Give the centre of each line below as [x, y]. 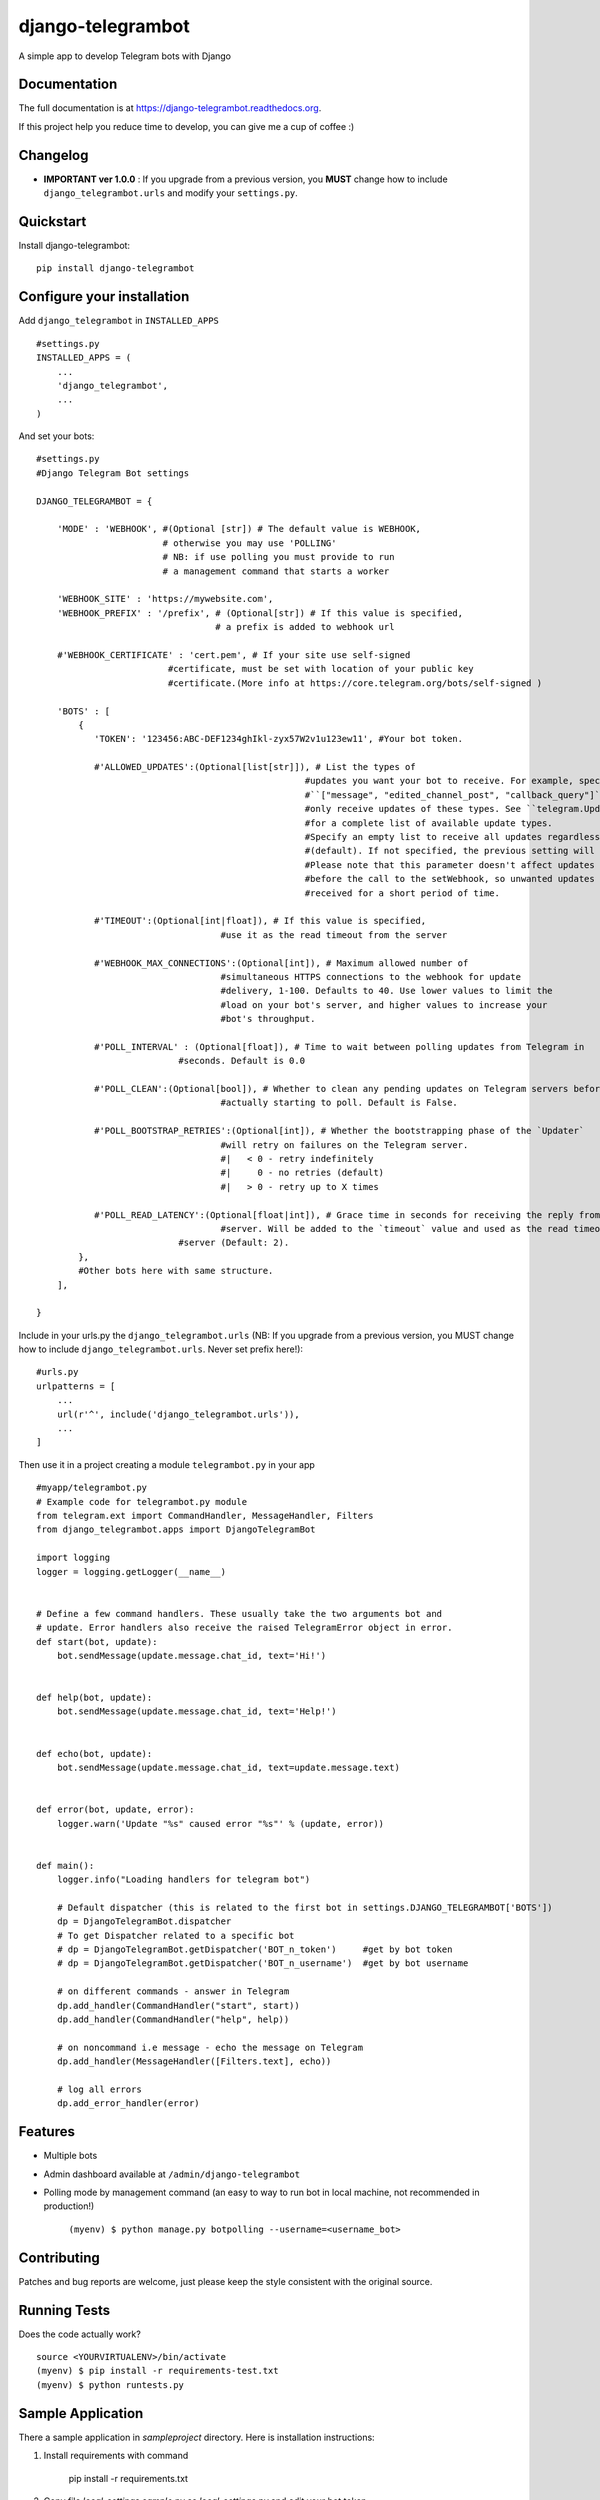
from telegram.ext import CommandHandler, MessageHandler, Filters [205, 1515]
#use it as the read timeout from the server [334, 934]
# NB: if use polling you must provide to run [278, 557]
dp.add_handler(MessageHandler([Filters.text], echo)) [194, 2061]
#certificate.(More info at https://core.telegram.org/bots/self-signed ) [355, 683]
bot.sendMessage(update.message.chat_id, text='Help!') [196, 1711]
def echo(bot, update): [94, 1753]
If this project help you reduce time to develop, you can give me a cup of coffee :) [186, 126]
